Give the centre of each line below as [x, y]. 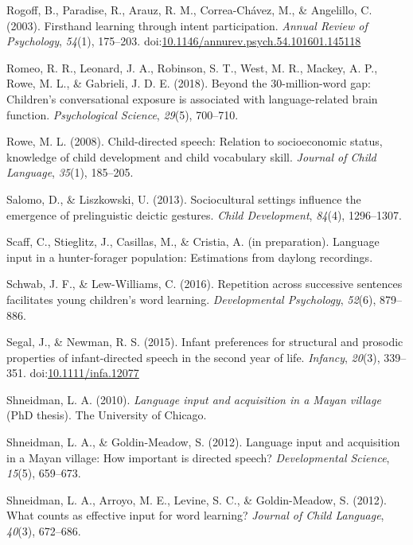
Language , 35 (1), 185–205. [70, 172]
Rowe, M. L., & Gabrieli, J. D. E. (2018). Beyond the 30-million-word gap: [189, 83]
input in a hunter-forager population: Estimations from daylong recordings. [190, 257]
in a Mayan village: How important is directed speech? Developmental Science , [198, 457]
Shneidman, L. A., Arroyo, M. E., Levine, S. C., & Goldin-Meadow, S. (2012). [197, 499]
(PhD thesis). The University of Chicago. [107, 415]
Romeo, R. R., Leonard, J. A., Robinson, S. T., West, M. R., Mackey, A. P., [192, 67]
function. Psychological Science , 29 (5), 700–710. [123, 114]
